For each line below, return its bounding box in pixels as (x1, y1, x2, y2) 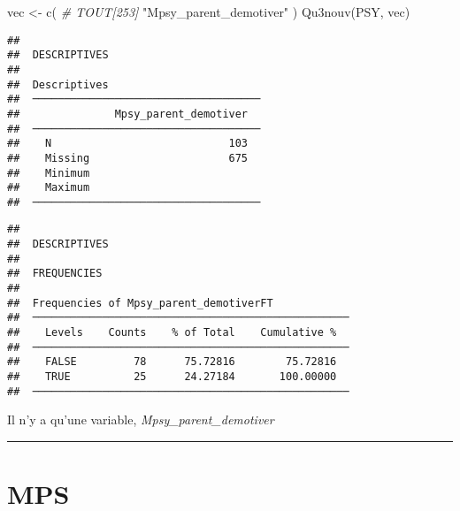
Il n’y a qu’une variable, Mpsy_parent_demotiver (7, 410, 274, 429)
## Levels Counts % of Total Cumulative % (7, 326, 337, 339)
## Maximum (7, 181, 90, 194)
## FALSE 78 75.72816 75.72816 (7, 355, 337, 369)
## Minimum (7, 166, 90, 179)
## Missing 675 (7, 151, 249, 164)
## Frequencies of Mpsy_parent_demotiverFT (7, 296, 273, 309)
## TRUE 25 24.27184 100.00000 (7, 370, 337, 384)
